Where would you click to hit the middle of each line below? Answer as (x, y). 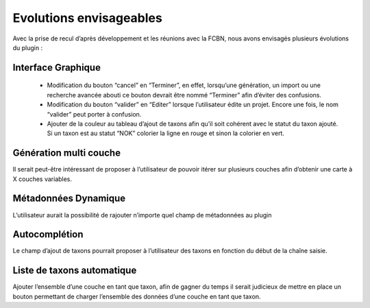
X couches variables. (42, 179)
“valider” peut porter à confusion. (94, 114)
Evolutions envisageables (87, 18)
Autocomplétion (48, 234)
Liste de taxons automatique (75, 271)
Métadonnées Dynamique (69, 199)
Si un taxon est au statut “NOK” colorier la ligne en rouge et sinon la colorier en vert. (165, 133)
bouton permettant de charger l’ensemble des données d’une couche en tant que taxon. (137, 296)
